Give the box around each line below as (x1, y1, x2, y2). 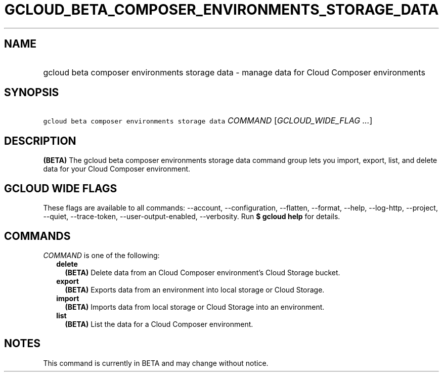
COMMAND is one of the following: (43, 250, 160, 260)
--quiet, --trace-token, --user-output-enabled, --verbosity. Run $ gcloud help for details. (43, 212, 340, 221)
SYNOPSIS (4, 86, 59, 99)
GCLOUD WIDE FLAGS (4, 182, 117, 195)
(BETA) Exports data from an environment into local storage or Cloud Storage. (65, 285, 325, 294)
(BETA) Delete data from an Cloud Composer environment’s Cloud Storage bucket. (65, 268, 340, 277)
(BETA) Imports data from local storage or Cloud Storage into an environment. (65, 302, 325, 311)
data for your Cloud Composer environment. (43, 164, 191, 174)
